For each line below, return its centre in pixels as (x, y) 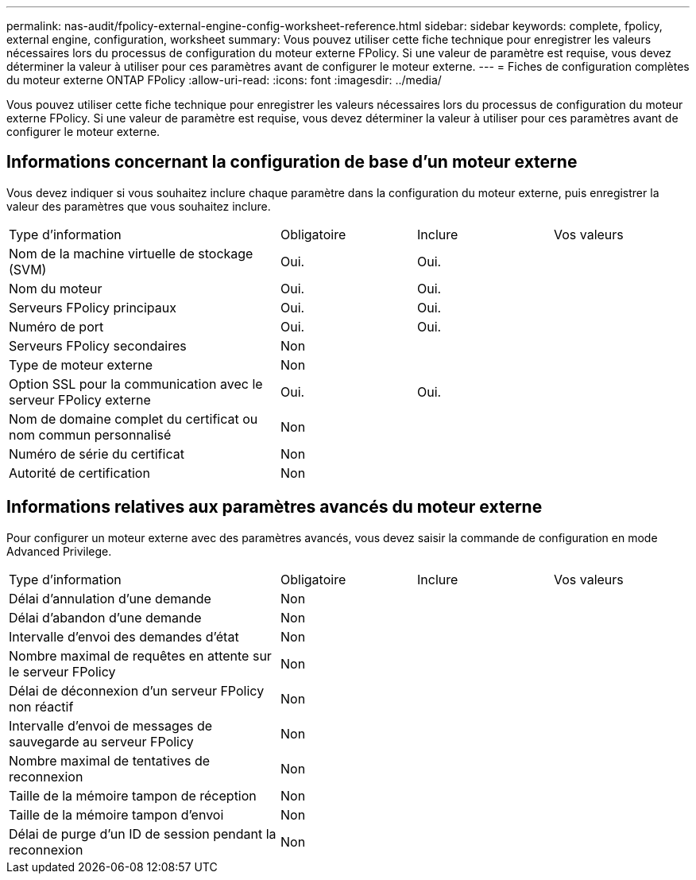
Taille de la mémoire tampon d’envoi (116, 814)
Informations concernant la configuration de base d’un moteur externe (292, 162)
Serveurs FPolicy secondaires (98, 345)
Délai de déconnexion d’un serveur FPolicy (137, 690)
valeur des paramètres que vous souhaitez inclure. (139, 206)
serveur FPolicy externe (80, 399)
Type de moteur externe (81, 364)
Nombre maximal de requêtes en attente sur (140, 655)
